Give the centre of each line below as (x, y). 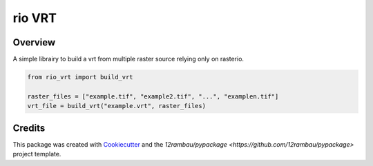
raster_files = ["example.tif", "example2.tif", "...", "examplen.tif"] (153, 96)
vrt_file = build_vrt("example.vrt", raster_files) (117, 106)
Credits (29, 128)
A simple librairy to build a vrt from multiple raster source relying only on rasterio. (128, 59)
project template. (37, 154)
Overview (34, 42)
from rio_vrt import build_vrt (80, 77)
